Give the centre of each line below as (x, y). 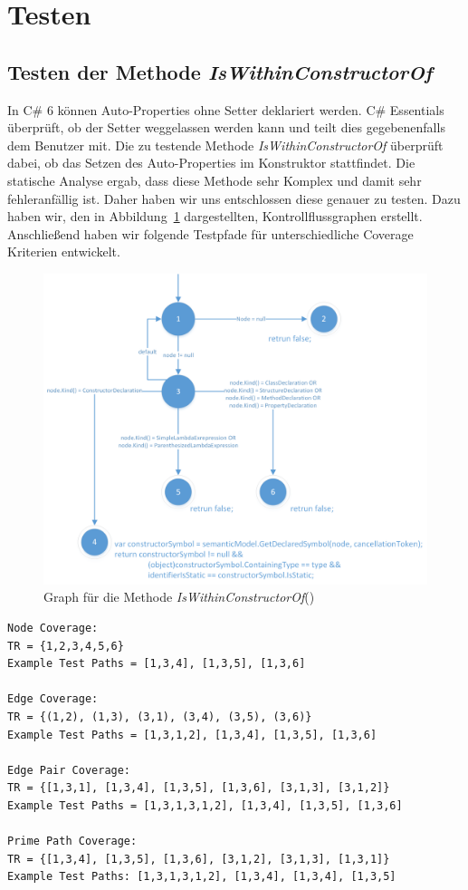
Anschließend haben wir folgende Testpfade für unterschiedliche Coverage (210, 233)
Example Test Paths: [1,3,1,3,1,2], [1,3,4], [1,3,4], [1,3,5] (202, 877)
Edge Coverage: (53, 699)
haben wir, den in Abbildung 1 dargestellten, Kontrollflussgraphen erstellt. (215, 216)
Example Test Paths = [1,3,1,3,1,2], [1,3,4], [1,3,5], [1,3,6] (205, 805)
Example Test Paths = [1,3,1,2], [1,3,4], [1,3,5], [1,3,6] (192, 735)
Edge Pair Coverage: (69, 770)
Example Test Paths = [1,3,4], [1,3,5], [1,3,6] (157, 664)
